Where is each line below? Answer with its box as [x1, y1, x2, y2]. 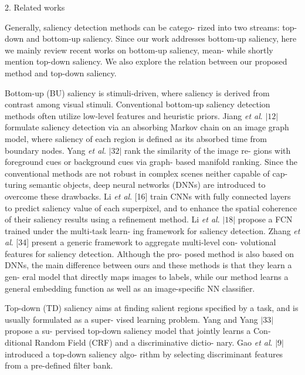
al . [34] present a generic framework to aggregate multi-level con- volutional [5, 236, 276, 248]
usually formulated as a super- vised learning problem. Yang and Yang [5, 313, 258, 325]
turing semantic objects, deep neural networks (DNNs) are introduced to [5, 178, 266, 191]
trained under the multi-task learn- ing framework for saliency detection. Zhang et [5, 224, 300, 237]
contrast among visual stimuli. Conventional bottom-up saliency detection [5, 98, 270, 110]
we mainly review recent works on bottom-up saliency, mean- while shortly [5, 43, 273, 56]
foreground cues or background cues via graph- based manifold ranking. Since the [5, 156, 298, 168]
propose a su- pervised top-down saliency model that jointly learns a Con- [5, 325, 271, 337]
